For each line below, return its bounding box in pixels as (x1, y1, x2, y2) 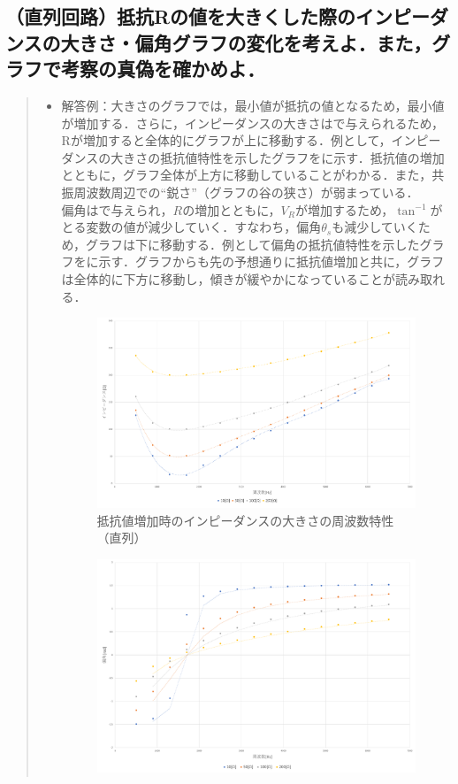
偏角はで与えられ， (61, 200, 173, 219)
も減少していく (332, 218, 418, 236)
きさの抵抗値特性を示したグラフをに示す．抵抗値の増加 (123, 148, 445, 166)
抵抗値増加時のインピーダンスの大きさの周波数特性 (96, 511, 394, 529)
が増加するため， (294, 200, 394, 219)
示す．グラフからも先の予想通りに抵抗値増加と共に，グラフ (98, 252, 445, 271)
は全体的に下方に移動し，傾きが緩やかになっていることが (61, 269, 395, 288)
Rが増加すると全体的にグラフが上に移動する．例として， (61, 131, 392, 150)
